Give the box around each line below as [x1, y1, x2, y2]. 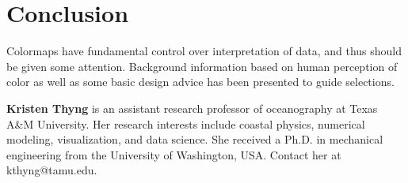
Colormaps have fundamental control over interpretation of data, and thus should [6, 43, 402, 59]
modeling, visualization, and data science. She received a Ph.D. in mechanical [6, 131, 383, 148]
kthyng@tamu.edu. [6, 162, 97, 178]
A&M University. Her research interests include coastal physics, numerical [6, 115, 365, 132]
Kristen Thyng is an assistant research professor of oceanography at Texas [6, 99, 378, 116]
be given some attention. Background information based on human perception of [6, 58, 398, 74]
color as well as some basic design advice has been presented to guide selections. [6, 73, 395, 90]
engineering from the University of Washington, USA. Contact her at [6, 146, 341, 162]
